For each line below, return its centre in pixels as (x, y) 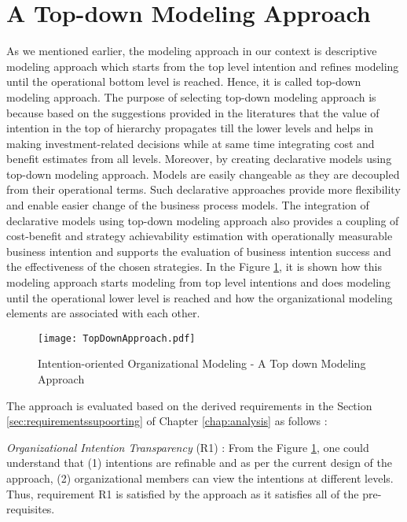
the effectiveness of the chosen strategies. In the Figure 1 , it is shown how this (194, 267)
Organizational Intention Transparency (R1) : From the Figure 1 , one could (188, 447)
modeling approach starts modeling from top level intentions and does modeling (198, 282)
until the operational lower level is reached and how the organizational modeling (200, 297)
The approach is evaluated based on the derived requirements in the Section (189, 405)
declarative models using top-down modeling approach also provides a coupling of (203, 220)
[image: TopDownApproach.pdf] (117, 338)
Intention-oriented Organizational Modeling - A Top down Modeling (202, 363)
